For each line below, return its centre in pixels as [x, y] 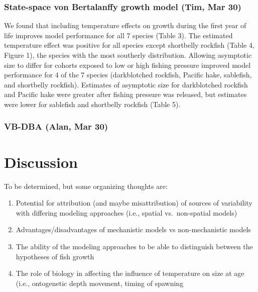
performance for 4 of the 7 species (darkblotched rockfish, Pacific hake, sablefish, [128, 75]
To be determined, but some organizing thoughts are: [86, 186]
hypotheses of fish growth [55, 256]
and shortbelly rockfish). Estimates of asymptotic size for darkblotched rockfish [126, 84]
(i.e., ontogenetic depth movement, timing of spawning [100, 283]
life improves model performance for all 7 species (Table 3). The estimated [118, 35]
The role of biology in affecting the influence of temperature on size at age [130, 273]
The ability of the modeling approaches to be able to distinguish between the [134, 246]
